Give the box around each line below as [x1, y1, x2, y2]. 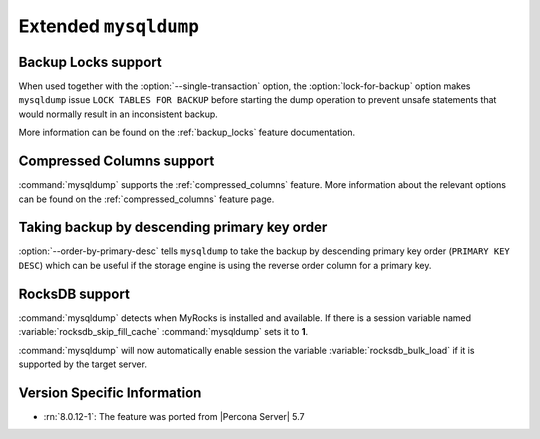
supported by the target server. [18, 358, 147, 370]
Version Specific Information [18, 384, 202, 401]
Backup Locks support [18, 53, 162, 70]
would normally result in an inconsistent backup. [18, 108, 219, 120]
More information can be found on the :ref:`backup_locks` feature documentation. [18, 126, 356, 139]
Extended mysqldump [18, 15, 200, 37]
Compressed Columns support [18, 153, 215, 170]
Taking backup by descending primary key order [18, 219, 328, 236]
